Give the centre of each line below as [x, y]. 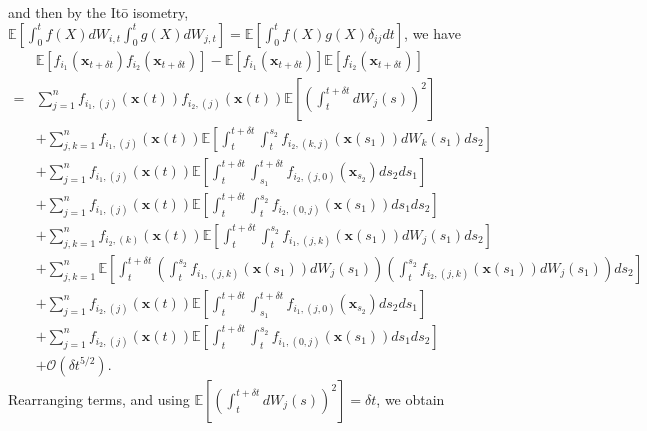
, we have [432, 32]
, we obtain [410, 398]
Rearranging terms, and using [99, 398]
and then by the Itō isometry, [98, 12]
